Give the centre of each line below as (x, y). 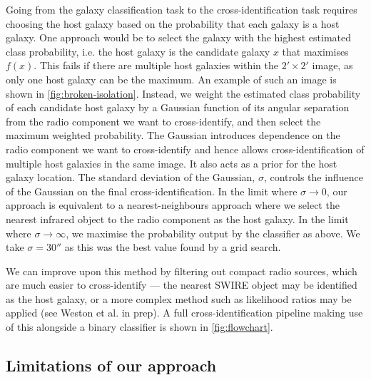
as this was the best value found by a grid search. (173, 247)
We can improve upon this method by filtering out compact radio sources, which (182, 271)
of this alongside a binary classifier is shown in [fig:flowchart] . (139, 327)
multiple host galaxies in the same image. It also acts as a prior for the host (172, 163)
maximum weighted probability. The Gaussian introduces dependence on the (173, 135)
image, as (332, 65)
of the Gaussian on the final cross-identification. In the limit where (152, 191)
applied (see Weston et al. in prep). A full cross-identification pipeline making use (184, 313)
